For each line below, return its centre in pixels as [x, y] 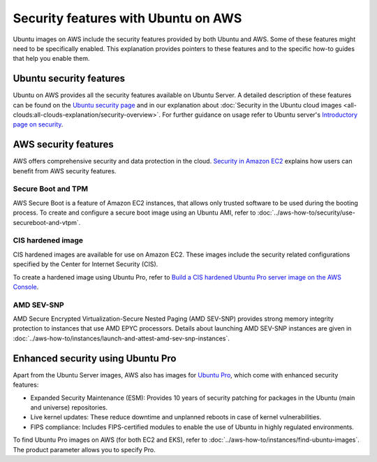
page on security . [38, 124]
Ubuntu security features [69, 79]
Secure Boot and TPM [51, 189]
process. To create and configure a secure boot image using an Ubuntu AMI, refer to [134, 212]
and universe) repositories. [69, 407]
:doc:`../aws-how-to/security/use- [306, 212]
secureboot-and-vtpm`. [47, 222]
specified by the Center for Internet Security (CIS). [86, 264]
